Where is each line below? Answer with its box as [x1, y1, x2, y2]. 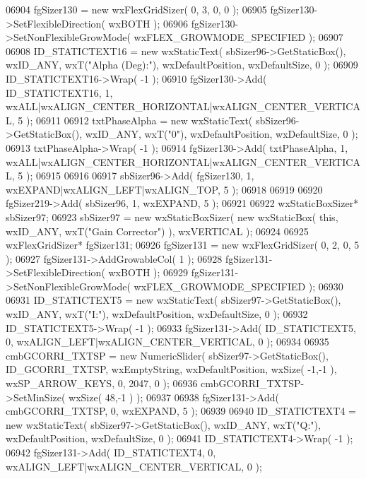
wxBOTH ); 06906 [108, 16, 189, 30]
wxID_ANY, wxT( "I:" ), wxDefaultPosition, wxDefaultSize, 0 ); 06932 [6, 307, 308, 321]
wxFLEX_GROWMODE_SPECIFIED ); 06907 [134, 30, 343, 45]
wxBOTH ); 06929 [108, 265, 189, 280]
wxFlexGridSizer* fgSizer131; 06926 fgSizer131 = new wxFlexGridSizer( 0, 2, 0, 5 [6, 237, 360, 252]
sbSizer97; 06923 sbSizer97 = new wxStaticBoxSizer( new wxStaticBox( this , [6, 209, 338, 224]
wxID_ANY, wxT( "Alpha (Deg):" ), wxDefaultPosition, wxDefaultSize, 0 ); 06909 [6, 57, 358, 72]
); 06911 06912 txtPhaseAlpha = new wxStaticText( [25, 112, 253, 127]
